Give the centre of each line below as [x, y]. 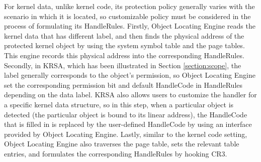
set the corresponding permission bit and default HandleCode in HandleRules [123, 85]
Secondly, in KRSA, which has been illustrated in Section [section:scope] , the [123, 65]
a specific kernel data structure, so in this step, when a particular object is [119, 104]
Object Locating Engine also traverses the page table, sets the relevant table [122, 144]
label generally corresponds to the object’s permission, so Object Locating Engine [130, 75]
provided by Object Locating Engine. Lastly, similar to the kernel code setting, [126, 134]
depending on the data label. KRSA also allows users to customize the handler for [130, 95]
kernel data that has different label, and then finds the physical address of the [124, 35]
